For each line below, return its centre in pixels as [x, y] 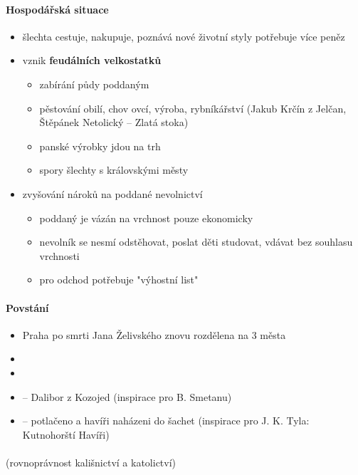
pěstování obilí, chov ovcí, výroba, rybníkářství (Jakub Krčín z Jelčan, [193, 108]
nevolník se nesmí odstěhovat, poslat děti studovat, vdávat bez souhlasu [196, 242]
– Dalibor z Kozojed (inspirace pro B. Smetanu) [127, 396]
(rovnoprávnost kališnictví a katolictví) [91, 462]
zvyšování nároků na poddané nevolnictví [112, 193]
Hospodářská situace [57, 9]
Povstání [27, 307]
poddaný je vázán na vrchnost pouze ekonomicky [146, 218]
